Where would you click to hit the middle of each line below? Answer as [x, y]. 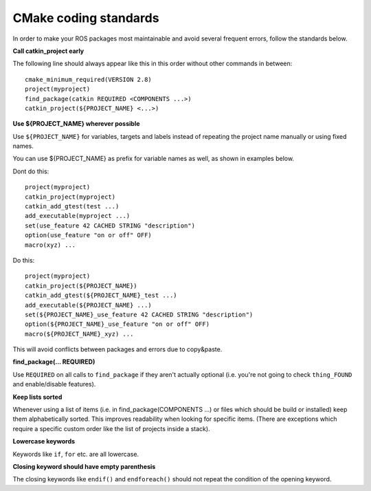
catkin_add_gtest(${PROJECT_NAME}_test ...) [101, 295]
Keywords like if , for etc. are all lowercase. [76, 454]
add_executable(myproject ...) [78, 216]
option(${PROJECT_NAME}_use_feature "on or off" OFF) [117, 324]
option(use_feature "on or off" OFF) [89, 235]
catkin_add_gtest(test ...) [72, 207]
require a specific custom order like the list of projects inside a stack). [111, 428]
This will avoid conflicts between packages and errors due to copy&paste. [117, 349]
